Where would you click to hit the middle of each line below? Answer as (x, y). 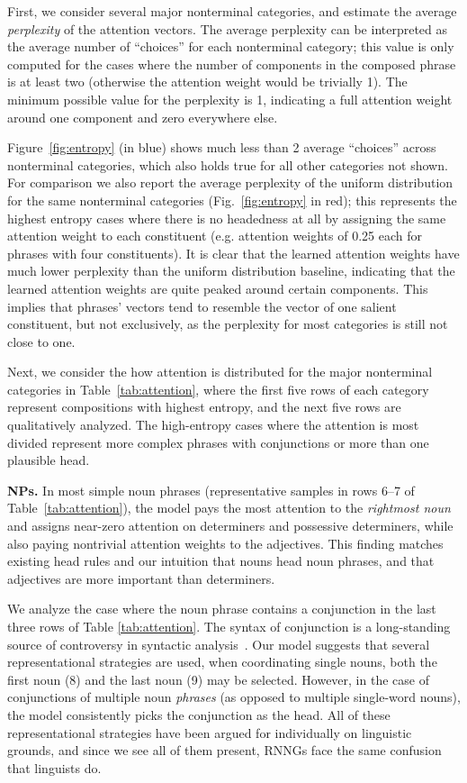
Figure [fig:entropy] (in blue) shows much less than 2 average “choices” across (222, 147)
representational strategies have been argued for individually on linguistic (210, 732)
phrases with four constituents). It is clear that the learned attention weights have (233, 253)
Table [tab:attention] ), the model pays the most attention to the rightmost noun (229, 508)
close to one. (41, 341)
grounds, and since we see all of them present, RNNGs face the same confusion (225, 750)
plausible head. (49, 460)
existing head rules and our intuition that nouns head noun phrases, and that (221, 561)
